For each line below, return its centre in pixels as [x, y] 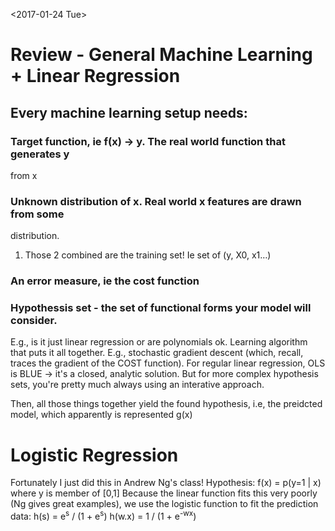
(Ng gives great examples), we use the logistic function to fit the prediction [164, 504]
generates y [40, 154]
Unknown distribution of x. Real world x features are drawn [156, 201]
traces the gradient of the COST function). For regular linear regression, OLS [168, 363]
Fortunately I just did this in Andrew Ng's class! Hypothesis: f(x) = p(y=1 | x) [166, 483]
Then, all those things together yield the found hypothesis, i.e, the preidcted [166, 404]
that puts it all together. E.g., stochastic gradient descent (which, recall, [157, 353]
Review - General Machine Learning [161, 55]
